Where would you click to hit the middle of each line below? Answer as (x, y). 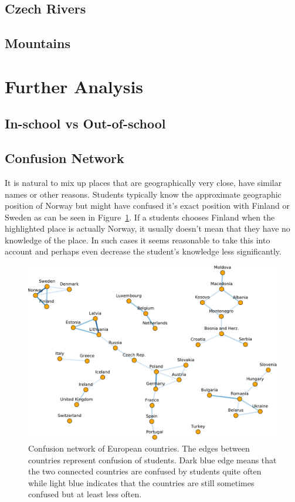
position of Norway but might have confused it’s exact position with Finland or (147, 206)
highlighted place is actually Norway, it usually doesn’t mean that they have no (147, 228)
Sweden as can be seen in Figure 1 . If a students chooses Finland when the (140, 217)
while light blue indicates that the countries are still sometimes (141, 482)
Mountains (38, 43)
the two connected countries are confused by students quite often (145, 471)
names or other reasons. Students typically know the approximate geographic (143, 194)
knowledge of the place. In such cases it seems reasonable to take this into (138, 240)
